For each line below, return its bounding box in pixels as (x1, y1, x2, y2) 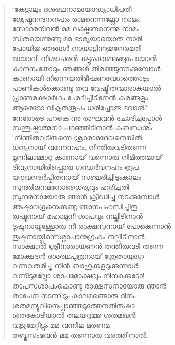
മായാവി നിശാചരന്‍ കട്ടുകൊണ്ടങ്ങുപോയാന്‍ (12, 52, 157, 63)
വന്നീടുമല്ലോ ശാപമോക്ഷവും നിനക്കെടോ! (12, 270, 145, 281)
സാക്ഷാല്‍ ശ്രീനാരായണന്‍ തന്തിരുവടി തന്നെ (12, 241, 163, 251)
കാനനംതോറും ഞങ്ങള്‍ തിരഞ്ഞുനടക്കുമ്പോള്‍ (12, 63, 161, 73)
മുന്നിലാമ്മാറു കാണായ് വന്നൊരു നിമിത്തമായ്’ (12, 151, 164, 162)
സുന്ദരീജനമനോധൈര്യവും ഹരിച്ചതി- (12, 181, 132, 192)
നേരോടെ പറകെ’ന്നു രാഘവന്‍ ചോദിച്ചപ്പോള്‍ (12, 112, 162, 123)
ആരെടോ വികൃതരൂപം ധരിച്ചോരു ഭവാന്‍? (12, 102, 148, 112)
